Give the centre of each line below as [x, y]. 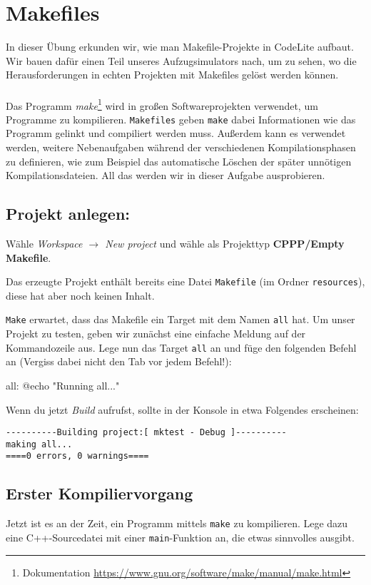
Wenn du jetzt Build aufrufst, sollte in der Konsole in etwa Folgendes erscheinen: [182, 409]
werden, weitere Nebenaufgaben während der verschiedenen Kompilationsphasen [181, 147]
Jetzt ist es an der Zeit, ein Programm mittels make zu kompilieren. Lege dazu [177, 523]
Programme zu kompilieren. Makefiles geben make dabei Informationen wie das [181, 119]
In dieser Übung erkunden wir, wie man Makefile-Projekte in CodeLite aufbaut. [180, 47]
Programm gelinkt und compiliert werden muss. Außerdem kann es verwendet [176, 133]
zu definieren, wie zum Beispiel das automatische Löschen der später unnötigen [179, 161]
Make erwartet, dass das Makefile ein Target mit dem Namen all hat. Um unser [181, 319]
